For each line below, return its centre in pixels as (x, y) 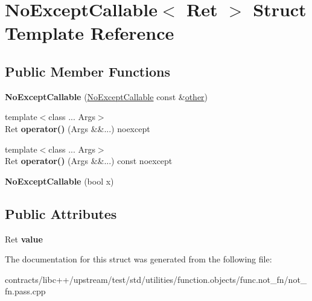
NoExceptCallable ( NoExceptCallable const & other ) (107, 96)
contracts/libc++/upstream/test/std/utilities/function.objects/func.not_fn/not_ (156, 279)
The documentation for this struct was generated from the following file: (138, 259)
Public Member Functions (88, 71)
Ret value (24, 239)
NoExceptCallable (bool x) (59, 181)
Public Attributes (61, 213)
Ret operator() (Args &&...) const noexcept (89, 161)
